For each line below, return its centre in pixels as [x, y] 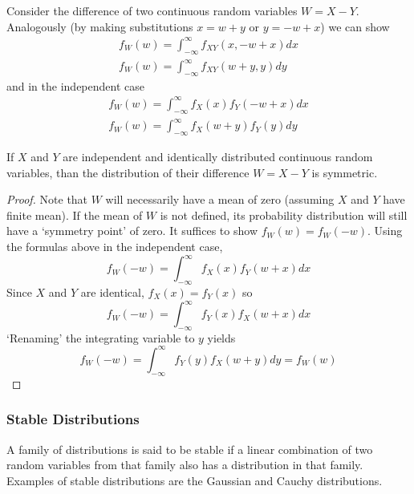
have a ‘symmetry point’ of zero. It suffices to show [132, 231]
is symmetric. [345, 172]
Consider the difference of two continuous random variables [152, 10]
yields [221, 337]
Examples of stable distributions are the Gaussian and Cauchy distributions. [195, 480]
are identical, [112, 292]
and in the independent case [75, 85]
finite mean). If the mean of [75, 215]
